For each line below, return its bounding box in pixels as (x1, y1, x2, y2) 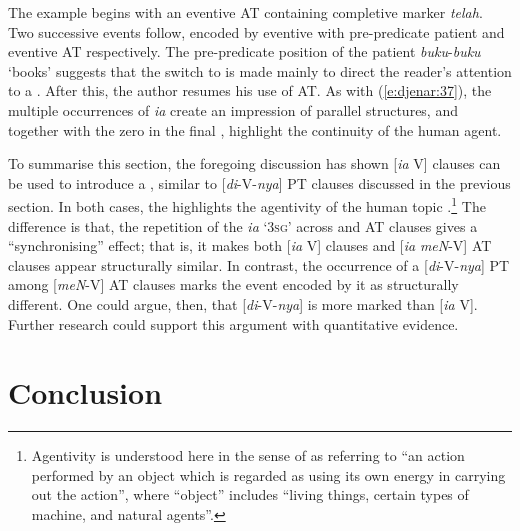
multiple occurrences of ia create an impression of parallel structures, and (8, 99, 458, 120)
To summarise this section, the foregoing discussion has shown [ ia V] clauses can (8, 153, 501, 174)
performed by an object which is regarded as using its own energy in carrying (31, 464, 506, 485)
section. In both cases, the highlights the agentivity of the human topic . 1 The (8, 193, 486, 216)
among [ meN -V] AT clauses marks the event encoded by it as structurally (8, 274, 459, 295)
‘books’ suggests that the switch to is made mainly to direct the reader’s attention (8, 60, 512, 81)
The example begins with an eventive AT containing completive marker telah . (8, 2, 483, 22)
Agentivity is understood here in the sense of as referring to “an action (31, 445, 465, 466)
